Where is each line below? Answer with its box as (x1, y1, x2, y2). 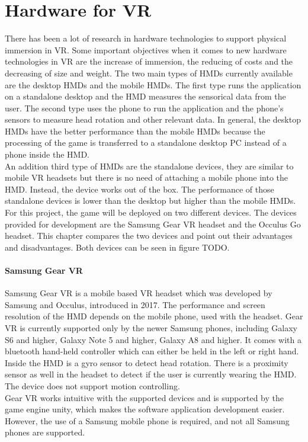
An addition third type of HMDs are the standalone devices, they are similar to (5, 159, 294, 172)
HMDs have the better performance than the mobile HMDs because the (5, 124, 265, 137)
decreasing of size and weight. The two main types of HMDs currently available (5, 66, 293, 79)
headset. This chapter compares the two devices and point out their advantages (5, 229, 293, 242)
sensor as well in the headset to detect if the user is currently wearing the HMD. (5, 368, 297, 380)
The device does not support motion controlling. (5, 379, 180, 392)
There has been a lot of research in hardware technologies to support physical (5, 32, 287, 44)
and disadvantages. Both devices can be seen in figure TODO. (5, 241, 230, 253)
